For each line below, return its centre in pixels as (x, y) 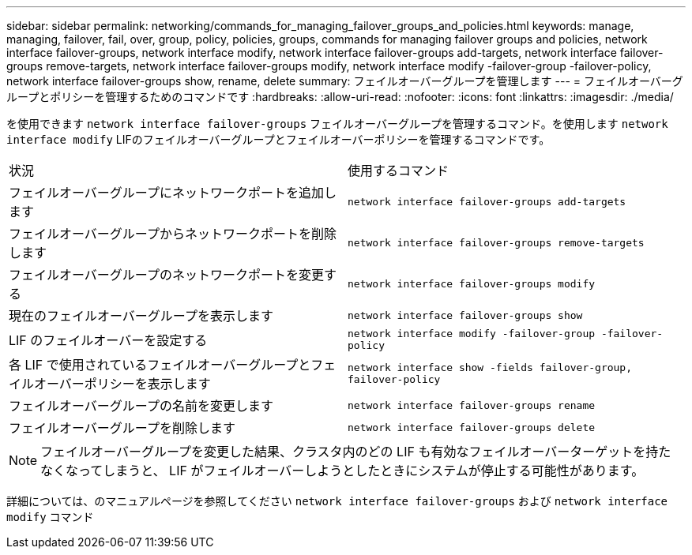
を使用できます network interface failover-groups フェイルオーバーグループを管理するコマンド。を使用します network (337, 124)
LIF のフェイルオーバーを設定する (108, 340)
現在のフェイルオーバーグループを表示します (141, 316)
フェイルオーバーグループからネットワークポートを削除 (173, 234)
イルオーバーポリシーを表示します (110, 384)
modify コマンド (50, 517)
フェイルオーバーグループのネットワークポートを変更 (166, 275)
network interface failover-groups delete (472, 427)
